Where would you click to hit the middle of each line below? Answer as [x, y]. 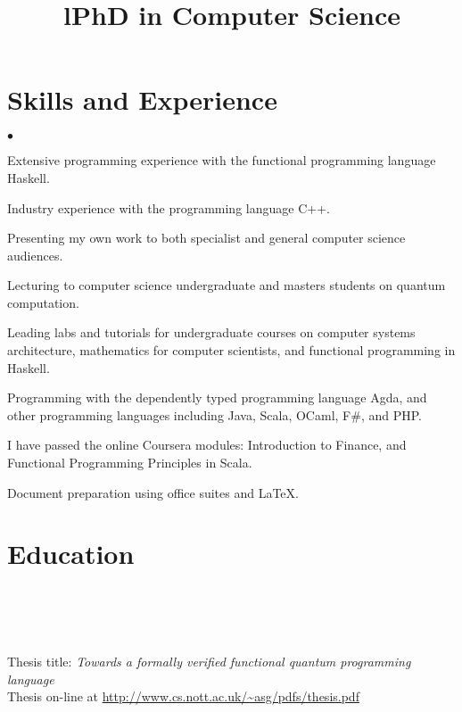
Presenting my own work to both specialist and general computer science [206, 238]
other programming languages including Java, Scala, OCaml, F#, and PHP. [214, 414]
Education [71, 554]
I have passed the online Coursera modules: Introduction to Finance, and [207, 445]
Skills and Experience [142, 99]
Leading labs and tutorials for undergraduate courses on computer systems [211, 332]
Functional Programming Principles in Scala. [130, 463]
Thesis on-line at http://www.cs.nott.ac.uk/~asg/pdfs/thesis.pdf [183, 696]
